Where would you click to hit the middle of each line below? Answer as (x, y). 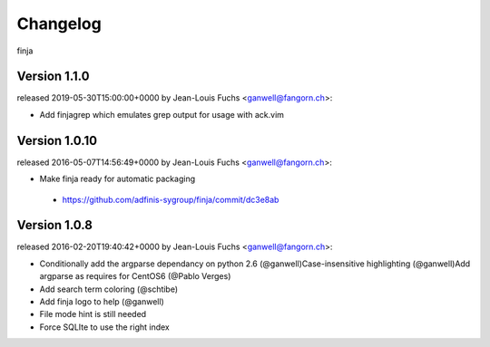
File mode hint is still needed (93, 314)
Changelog (59, 24)
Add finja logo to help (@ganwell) (102, 302)
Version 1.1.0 (53, 77)
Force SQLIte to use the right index (104, 327)
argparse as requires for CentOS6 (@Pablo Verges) (135, 276)
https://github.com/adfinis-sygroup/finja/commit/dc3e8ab (171, 199)
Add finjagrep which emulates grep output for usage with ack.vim (162, 114)
